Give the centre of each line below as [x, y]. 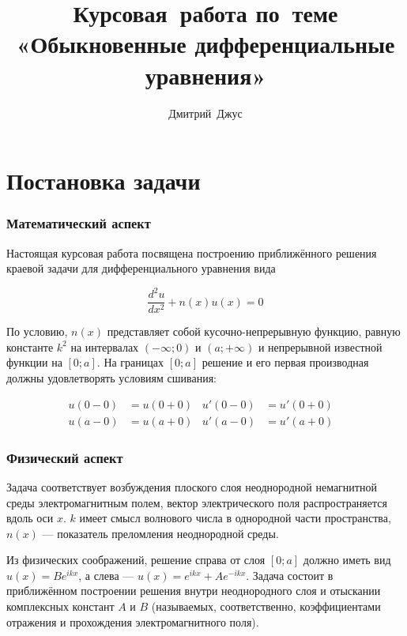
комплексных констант [60, 606]
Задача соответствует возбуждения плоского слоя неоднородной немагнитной [192, 486]
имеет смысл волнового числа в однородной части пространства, [235, 518]
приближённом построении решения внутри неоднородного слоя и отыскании [194, 591]
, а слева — [106, 575]
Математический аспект [79, 223]
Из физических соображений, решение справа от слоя [136, 560]
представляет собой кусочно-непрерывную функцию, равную [254, 331]
